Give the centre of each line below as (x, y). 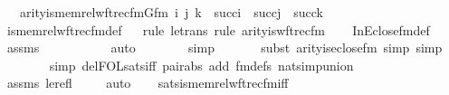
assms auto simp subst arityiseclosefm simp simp (224, 47)
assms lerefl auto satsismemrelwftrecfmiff (148, 83)
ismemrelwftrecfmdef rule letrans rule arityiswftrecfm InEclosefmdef (218, 29)
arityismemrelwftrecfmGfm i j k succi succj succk (171, 12)
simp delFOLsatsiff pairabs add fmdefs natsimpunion (201, 65)
